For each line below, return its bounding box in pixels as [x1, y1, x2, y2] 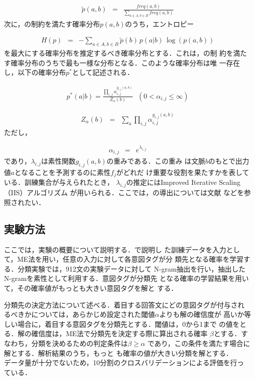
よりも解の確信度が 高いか [159, 309, 244, 319]
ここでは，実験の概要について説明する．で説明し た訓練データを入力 [4, 244, 227, 254]
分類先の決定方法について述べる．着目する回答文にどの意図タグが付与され [4, 299, 245, 310]
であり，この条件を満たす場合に [147, 338, 251, 348]
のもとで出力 [208, 156, 249, 166]
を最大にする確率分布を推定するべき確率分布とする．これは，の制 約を [4, 48, 233, 58]
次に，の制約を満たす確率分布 [4, 18, 100, 29]
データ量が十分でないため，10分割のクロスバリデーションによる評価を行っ [4, 357, 244, 368]
